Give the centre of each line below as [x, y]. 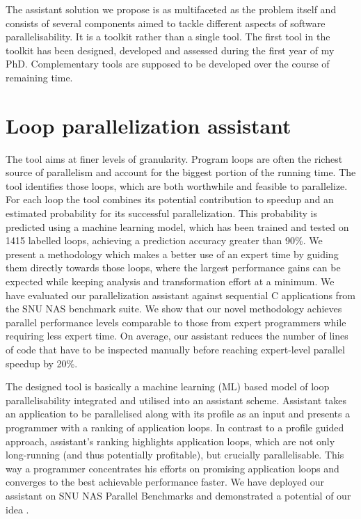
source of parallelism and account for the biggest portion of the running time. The [181, 172]
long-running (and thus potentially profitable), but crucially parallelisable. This [175, 455]
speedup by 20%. [42, 363]
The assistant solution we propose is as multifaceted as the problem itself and [171, 9]
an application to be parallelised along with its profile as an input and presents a [178, 414]
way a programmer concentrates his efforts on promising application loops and [173, 468]
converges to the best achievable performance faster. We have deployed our [165, 482]
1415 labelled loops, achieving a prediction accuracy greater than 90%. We [164, 240]
